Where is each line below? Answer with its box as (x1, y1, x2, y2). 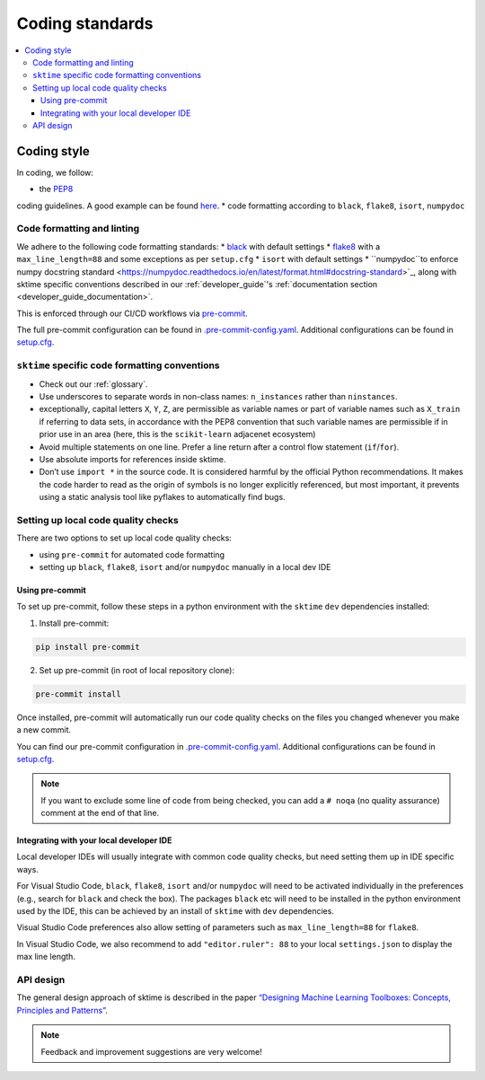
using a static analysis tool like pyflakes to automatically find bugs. (39, 492, 287, 503)
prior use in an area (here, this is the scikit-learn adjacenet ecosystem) (39, 429, 316, 440)
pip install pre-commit (35, 642, 141, 652)
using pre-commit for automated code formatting (39, 549, 225, 560)
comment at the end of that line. (40, 808, 160, 819)
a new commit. (16, 724, 72, 735)
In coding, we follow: (16, 167, 94, 178)
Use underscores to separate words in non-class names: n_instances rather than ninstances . (39, 391, 399, 401)
